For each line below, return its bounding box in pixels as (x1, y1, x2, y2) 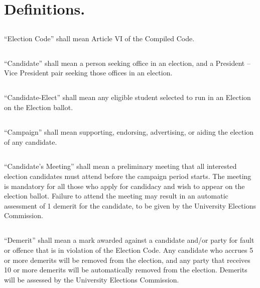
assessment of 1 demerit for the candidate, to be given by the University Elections (4, 200, 256, 211)
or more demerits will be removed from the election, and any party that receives (4, 254, 250, 265)
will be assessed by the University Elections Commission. (4, 274, 179, 284)
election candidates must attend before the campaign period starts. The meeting (4, 171, 251, 181)
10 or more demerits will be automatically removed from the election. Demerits (4, 264, 247, 275)
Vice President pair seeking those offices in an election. (4, 67, 173, 78)
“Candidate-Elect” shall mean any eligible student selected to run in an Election (4, 92, 251, 103)
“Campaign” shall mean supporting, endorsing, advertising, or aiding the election (4, 126, 254, 137)
